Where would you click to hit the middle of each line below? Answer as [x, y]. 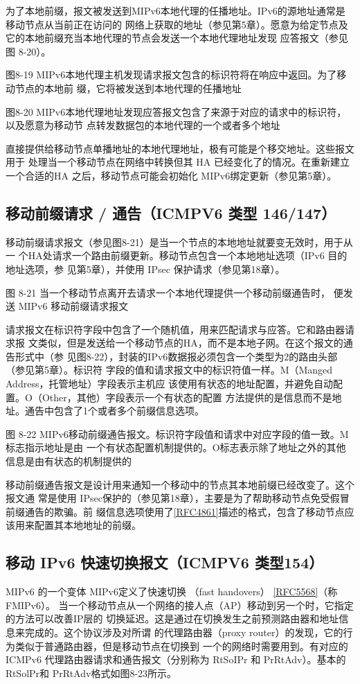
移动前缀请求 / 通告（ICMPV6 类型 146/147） [171, 212]
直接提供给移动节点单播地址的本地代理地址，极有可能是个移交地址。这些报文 [180, 148]
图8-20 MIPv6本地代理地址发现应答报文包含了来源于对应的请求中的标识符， [176, 111]
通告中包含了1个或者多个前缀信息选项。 [114, 411]
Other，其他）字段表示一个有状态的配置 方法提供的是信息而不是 [187, 397]
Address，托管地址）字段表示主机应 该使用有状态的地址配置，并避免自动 [170, 384]
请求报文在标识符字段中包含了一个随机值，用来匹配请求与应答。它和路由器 [175, 329]
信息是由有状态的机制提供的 [69, 461]
